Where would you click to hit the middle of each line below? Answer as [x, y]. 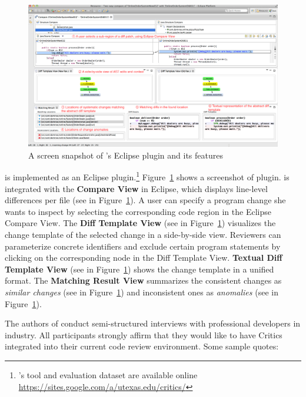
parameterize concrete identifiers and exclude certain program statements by [143, 246]
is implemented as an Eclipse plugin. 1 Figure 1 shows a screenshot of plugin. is [147, 176]
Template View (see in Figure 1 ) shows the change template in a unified [139, 269]
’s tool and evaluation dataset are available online [108, 374]
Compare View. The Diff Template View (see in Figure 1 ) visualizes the [140, 223]
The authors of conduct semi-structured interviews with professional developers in [153, 323]
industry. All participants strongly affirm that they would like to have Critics [144, 334]
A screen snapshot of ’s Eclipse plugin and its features [126, 155]
